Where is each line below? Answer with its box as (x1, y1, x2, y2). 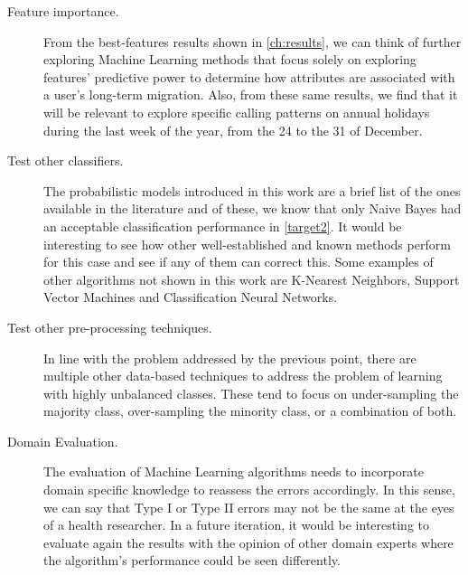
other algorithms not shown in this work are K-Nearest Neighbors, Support (43, 269, 460, 288)
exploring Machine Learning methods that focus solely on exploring (43, 50, 417, 69)
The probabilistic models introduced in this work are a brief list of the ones (43, 181, 461, 200)
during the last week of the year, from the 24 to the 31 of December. (43, 120, 423, 139)
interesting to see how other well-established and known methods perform (43, 234, 451, 253)
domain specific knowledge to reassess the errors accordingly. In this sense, (43, 480, 455, 499)
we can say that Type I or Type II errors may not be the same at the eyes (43, 497, 454, 516)
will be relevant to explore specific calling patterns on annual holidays (43, 102, 430, 121)
